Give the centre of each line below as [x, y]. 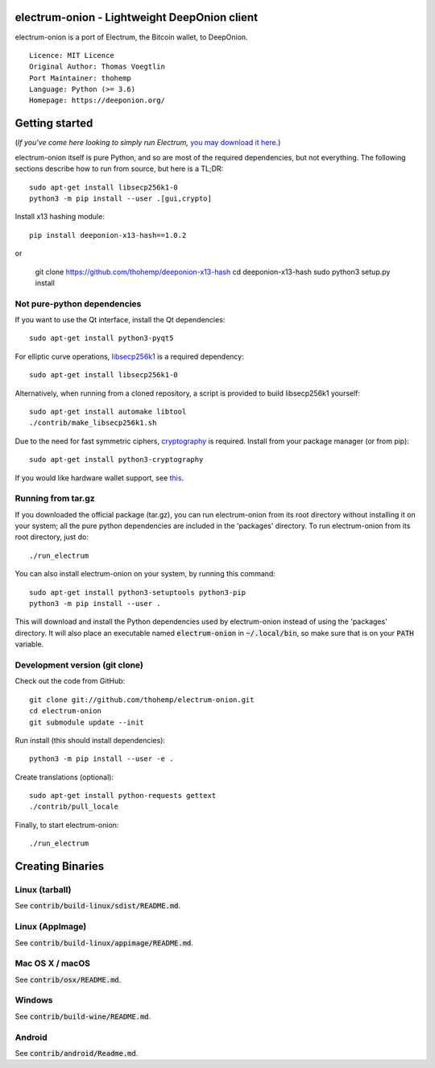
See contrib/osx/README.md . [68, 979]
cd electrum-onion [66, 711]
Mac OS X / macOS [52, 963]
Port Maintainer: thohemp [81, 78]
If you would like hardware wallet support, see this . [99, 478]
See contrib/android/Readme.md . [77, 1053]
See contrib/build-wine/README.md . [83, 1016]
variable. [29, 644]
